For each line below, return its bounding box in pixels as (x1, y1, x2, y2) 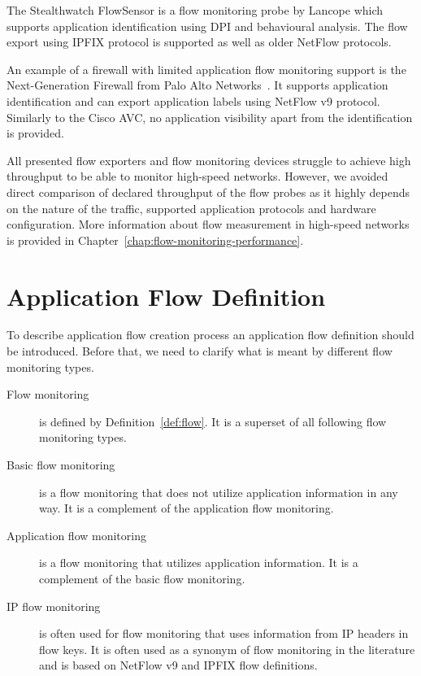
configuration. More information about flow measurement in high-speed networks (7, 216, 410, 233)
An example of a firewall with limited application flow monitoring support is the (7, 60, 406, 77)
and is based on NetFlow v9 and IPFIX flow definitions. (39, 656, 318, 674)
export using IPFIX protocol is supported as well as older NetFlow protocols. (7, 33, 392, 50)
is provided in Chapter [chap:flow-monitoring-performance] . (7, 231, 304, 248)
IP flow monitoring (7, 597, 101, 614)
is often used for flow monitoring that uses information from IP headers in (39, 625, 409, 642)
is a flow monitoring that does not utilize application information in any (39, 483, 398, 500)
